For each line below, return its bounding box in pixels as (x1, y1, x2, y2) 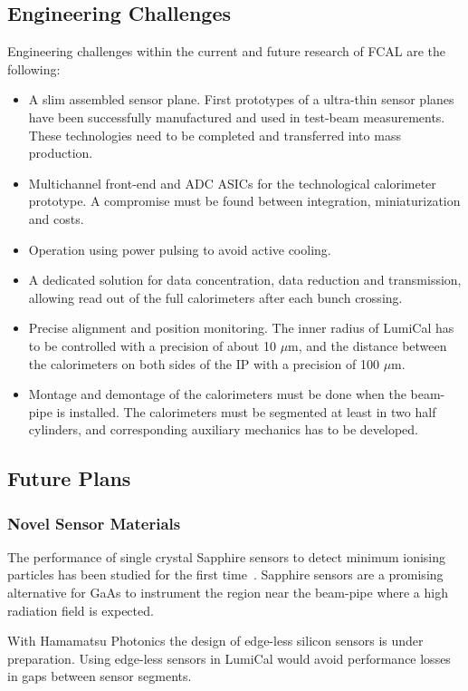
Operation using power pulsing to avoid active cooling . (28, 239, 331, 258)
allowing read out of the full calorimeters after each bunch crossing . (28, 287, 403, 307)
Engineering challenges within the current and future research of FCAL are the (7, 42, 446, 61)
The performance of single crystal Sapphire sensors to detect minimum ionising (7, 547, 446, 566)
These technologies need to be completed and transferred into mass (28, 125, 401, 144)
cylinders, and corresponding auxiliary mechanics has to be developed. (28, 420, 419, 439)
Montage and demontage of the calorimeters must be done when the (28, 384, 406, 404)
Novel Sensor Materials (7, 511, 181, 534)
